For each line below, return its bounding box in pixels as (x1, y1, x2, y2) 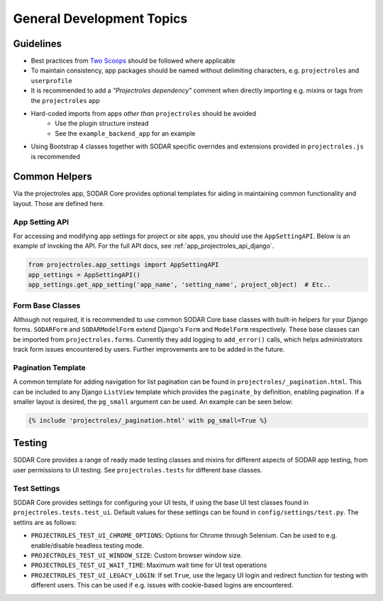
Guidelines (13, 38, 62, 50)
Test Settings (13, 483, 60, 493)
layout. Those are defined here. (13, 199, 105, 207)
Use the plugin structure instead (55, 119, 149, 128)
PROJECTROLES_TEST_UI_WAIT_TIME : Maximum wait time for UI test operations (30, 561, 267, 570)
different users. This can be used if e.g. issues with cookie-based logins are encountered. (30, 581, 294, 590)
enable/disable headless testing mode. (30, 541, 145, 550)
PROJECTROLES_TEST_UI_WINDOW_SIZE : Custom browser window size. (30, 551, 243, 559)
